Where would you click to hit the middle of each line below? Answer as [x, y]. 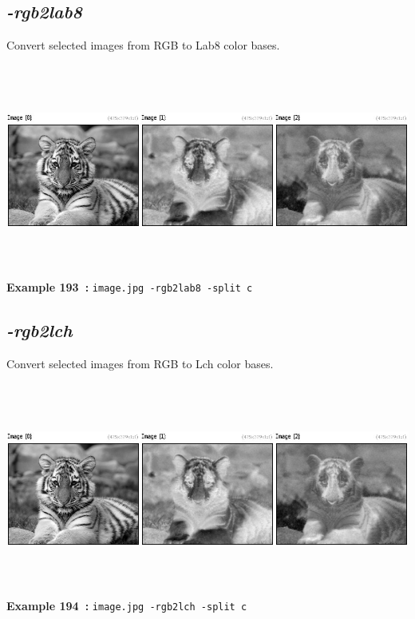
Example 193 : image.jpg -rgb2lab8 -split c [130, 286]
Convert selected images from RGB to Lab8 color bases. [143, 45]
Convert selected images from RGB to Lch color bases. [140, 363]
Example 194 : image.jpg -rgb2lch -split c [127, 605]
